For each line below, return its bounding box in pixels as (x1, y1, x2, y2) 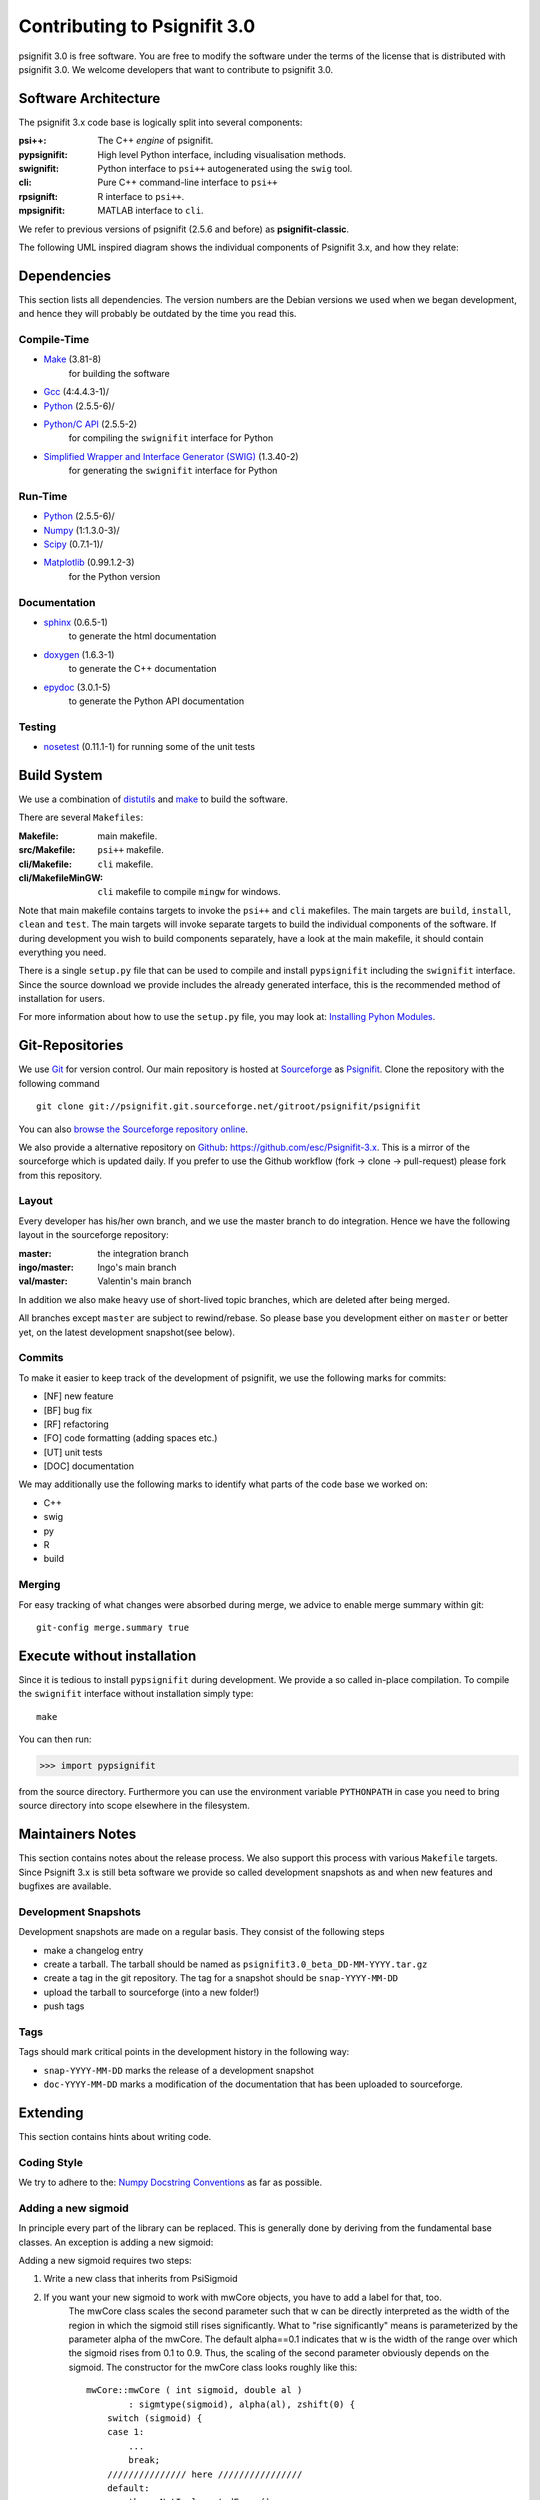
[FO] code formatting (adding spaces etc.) (43, 1432, 218, 1444)
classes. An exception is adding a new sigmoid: (18, 2236, 214, 2248)
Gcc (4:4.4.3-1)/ (43, 386, 110, 398)
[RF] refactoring (43, 1418, 109, 1430)
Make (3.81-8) (43, 353, 102, 365)
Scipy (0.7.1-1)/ (43, 538, 104, 550)
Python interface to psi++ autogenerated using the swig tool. (97, 163, 353, 175)
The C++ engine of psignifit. (97, 135, 214, 147)
